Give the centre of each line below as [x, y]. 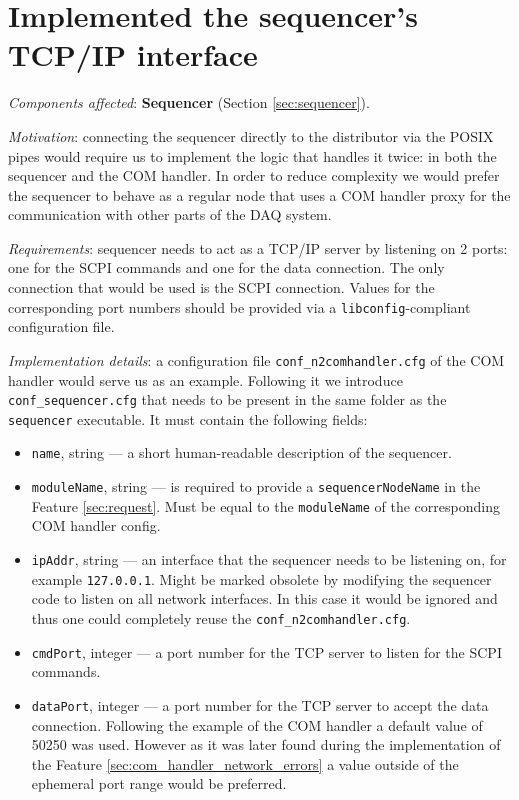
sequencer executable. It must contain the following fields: [188, 418]
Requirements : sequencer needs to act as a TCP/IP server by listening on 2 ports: [258, 247]
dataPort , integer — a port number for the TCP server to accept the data [260, 704]
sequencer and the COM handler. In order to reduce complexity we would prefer [254, 175]
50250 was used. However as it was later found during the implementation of [266, 744]
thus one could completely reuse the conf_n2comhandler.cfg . [221, 617]
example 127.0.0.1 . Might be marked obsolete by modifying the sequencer [261, 578]
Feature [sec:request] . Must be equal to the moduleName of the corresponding [265, 505]
